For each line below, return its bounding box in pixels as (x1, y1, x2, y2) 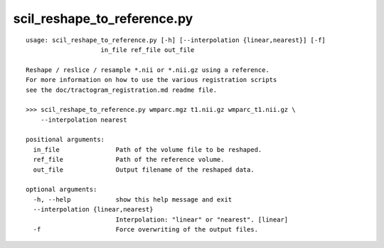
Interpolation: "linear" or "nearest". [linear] (115, 215, 289, 224)
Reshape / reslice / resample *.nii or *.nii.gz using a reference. (26, 66, 270, 74)
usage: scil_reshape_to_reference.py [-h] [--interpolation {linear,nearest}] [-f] (26, 36, 326, 44)
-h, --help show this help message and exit (33, 195, 233, 203)
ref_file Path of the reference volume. (33, 155, 225, 164)
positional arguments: (26, 135, 105, 144)
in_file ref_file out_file (100, 46, 195, 53)
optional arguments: (26, 185, 97, 194)
